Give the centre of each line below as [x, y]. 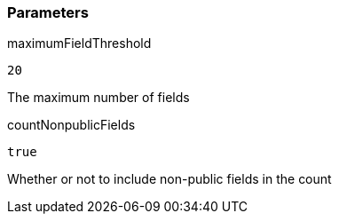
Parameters [48, 12]
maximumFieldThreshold [79, 43]
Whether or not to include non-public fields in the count [169, 179]
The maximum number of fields [99, 98]
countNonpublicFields [71, 125]
